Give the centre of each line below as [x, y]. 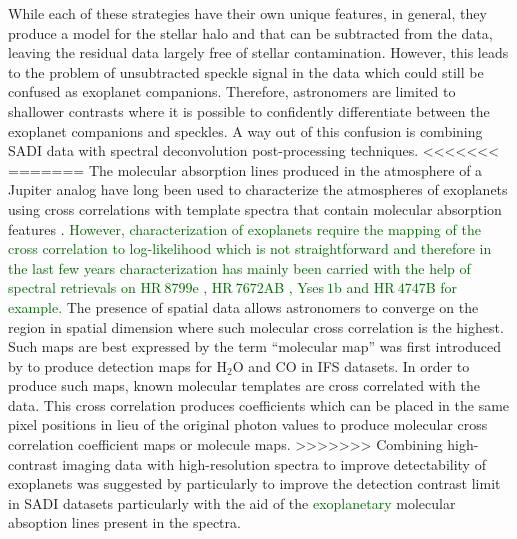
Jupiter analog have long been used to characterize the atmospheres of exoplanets [258, 189]
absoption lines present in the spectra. [124, 522]
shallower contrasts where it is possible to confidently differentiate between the [249, 110]
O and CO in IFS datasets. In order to [351, 365]
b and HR [364, 287]
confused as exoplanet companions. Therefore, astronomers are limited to [232, 91]
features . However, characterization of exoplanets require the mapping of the [244, 228]
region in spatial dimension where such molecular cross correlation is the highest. [256, 326]
